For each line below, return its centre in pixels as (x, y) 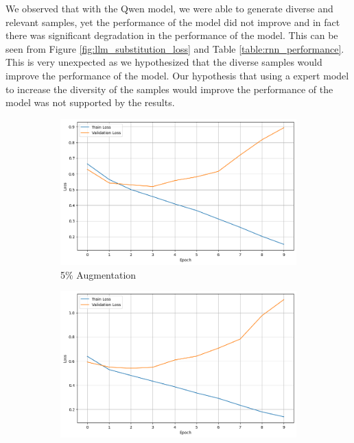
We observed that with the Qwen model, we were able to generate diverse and (169, 8)
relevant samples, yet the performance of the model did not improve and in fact (173, 22)
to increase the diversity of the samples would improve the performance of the (169, 89)
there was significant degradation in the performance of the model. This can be (172, 35)
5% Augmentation (98, 274)
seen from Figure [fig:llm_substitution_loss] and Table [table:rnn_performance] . (175, 48)
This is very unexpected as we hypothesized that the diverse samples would (164, 62)
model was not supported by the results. (90, 102)
